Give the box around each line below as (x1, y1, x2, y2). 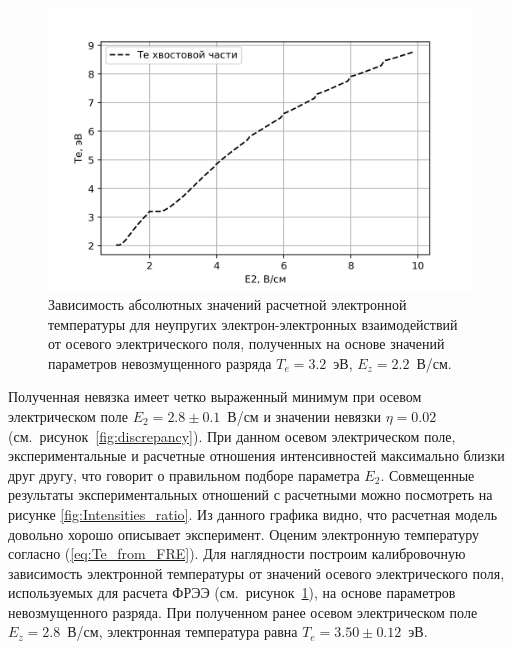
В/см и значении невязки (227, 405, 382, 426)
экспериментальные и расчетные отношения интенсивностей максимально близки (8, 445, 505, 466)
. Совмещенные (380, 464, 475, 485)
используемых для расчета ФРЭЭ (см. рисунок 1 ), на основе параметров (8, 582, 456, 603)
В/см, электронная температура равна (67, 621, 298, 642)
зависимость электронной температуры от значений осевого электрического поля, (8, 562, 505, 583)
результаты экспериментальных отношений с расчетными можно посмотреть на (8, 484, 493, 505)
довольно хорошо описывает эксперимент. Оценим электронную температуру (8, 523, 480, 544)
